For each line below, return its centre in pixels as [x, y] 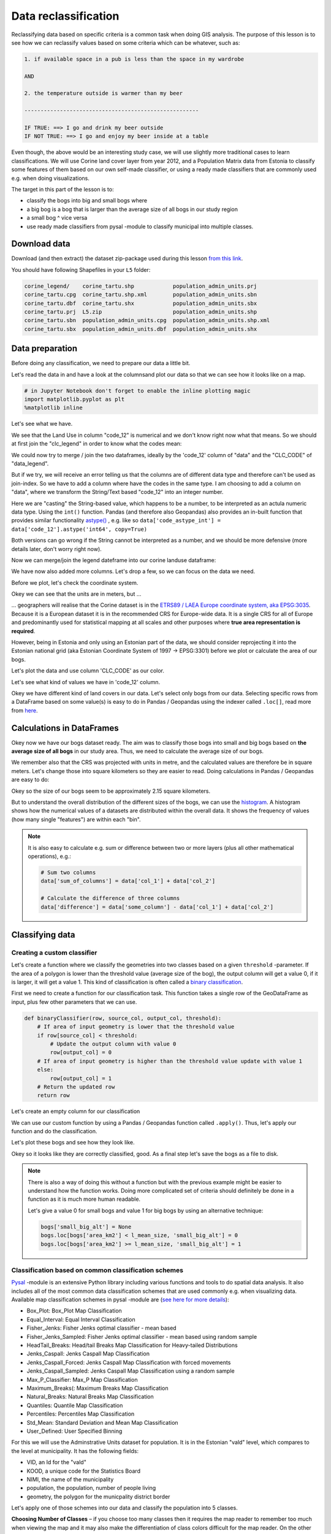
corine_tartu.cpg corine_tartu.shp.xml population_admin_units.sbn [141, 295]
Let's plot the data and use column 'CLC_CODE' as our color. [88, 671]
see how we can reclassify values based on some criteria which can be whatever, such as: [126, 42]
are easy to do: [30, 780]
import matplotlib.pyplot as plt [74, 399]
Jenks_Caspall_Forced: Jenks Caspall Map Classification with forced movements [129, 1362]
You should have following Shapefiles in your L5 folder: [81, 269]
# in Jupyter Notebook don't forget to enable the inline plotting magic [137, 391]
